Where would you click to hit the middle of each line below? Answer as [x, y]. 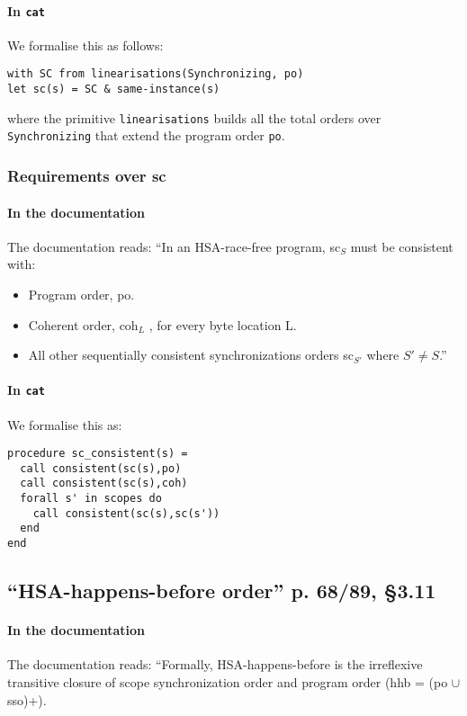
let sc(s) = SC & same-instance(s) [114, 89]
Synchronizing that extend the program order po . [146, 135]
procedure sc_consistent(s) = [98, 454]
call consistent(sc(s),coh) [104, 483]
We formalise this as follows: [85, 45]
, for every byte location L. [223, 324]
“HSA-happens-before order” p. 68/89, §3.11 [222, 591]
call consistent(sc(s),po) [101, 468]
